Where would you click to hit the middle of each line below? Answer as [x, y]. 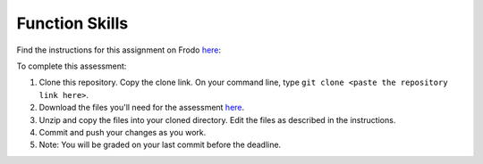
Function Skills [72, 23]
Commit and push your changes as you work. [123, 132]
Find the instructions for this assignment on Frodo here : [119, 50]
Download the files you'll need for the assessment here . [142, 108]
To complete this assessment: [72, 66]
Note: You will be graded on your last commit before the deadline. [160, 145]
